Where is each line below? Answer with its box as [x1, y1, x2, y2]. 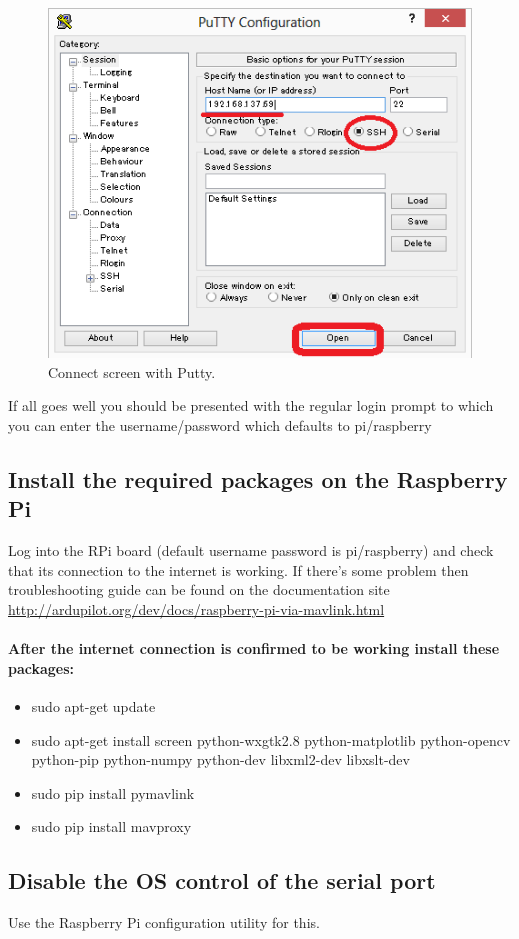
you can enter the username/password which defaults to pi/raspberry [8, 415, 432, 436]
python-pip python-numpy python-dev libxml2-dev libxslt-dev [31, 749, 410, 770]
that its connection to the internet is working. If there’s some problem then [8, 559, 469, 580]
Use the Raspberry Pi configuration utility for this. [8, 912, 320, 933]
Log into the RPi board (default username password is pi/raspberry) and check [8, 540, 494, 561]
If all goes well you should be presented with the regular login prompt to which [8, 395, 494, 416]
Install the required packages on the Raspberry [8, 464, 508, 495]
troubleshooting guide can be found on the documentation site [8, 579, 390, 600]
